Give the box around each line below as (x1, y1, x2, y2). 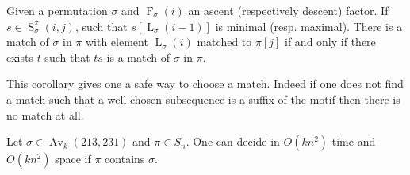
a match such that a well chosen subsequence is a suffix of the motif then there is (6, 90, 400, 107)
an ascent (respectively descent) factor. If (188, 2, 389, 18)
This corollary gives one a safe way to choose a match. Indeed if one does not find (6, 75, 404, 92)
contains (105, 150, 145, 167)
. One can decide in (186, 133, 280, 150)
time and (331, 133, 376, 150)
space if (55, 150, 91, 167)
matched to (197, 33, 252, 50)
